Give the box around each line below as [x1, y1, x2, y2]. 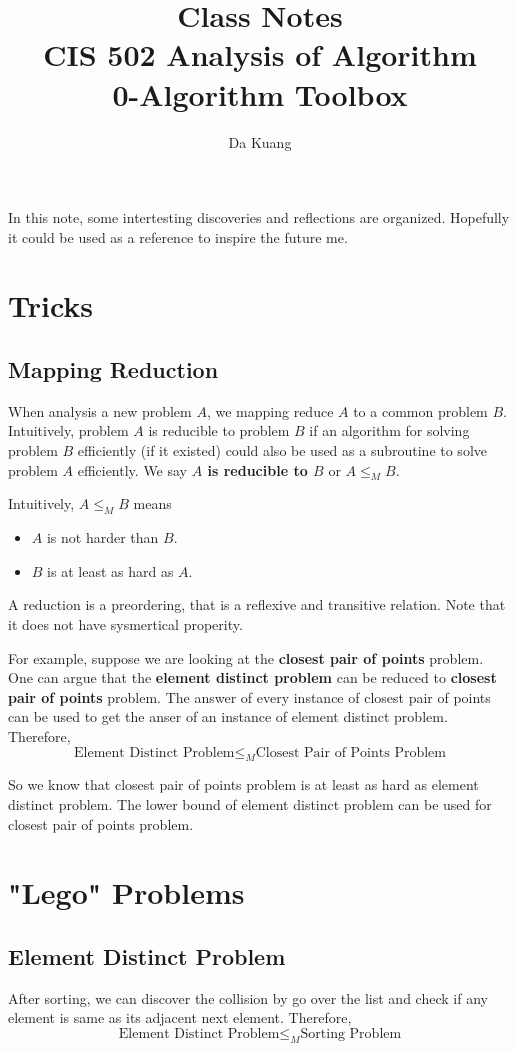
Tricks [8, 285, 94, 326]
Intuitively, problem [8, 420, 129, 441]
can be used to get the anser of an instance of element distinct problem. [8, 706, 448, 727]
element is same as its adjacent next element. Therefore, [8, 1007, 352, 1028]
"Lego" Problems [8, 872, 245, 913]
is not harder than [46, 527, 159, 548]
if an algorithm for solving [309, 420, 470, 441]
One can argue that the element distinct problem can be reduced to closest [8, 667, 497, 688]
